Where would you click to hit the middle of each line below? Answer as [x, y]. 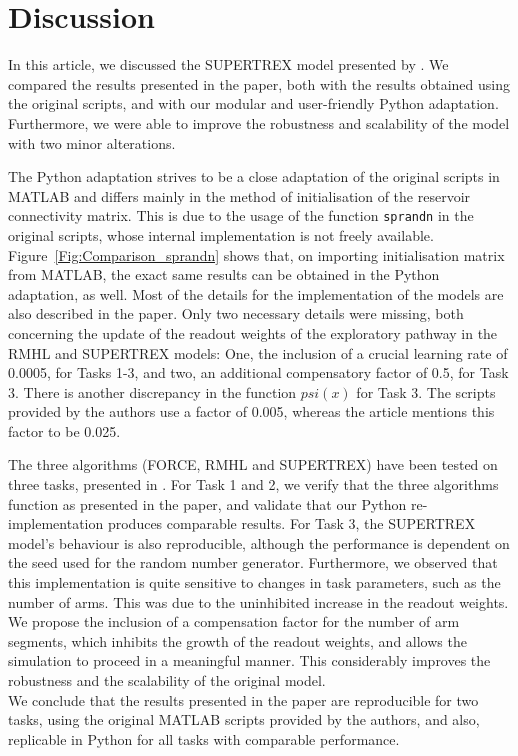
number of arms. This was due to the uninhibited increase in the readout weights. [258, 601]
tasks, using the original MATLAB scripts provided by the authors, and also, [244, 719]
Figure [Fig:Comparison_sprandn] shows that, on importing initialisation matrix [256, 254]
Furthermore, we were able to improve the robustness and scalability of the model [259, 122]
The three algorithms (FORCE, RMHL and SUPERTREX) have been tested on [253, 464]
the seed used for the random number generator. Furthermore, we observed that [253, 562]
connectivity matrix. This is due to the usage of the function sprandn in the [241, 215]
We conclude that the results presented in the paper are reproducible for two [243, 699]
